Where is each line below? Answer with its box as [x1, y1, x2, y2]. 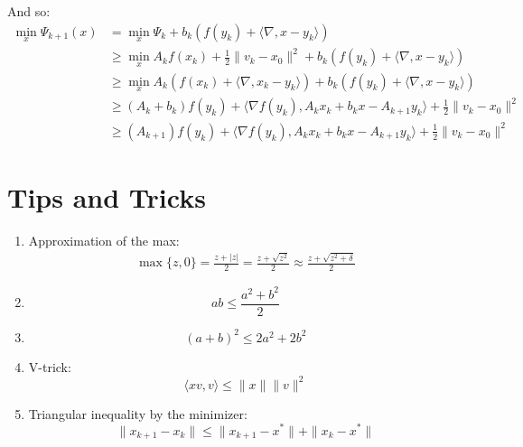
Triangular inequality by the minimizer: [28, 404, 247, 423]
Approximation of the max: [28, 231, 180, 250]
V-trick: [28, 357, 71, 376]
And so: [7, 2, 51, 20]
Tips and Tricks [7, 179, 206, 216]
